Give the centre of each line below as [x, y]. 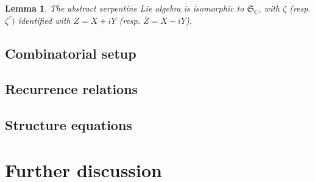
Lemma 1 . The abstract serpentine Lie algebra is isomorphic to [125, 8]
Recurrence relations [72, 89]
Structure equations [69, 125]
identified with [44, 20]
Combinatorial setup [71, 53]
